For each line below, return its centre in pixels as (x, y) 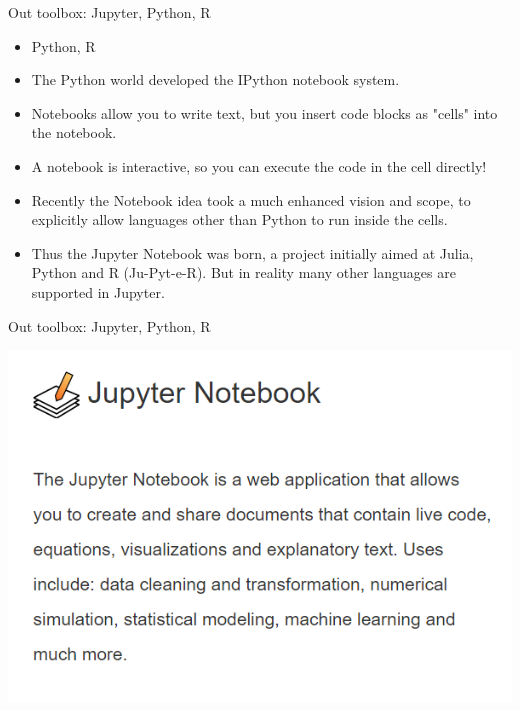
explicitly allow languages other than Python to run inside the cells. (239, 219)
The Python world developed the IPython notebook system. (215, 79)
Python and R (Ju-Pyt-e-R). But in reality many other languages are (243, 272)
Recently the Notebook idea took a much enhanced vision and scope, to (251, 199)
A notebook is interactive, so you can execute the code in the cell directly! (259, 165)
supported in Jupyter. (98, 291)
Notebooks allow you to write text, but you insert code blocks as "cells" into (264, 112)
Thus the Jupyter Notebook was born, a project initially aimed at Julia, (252, 252)
